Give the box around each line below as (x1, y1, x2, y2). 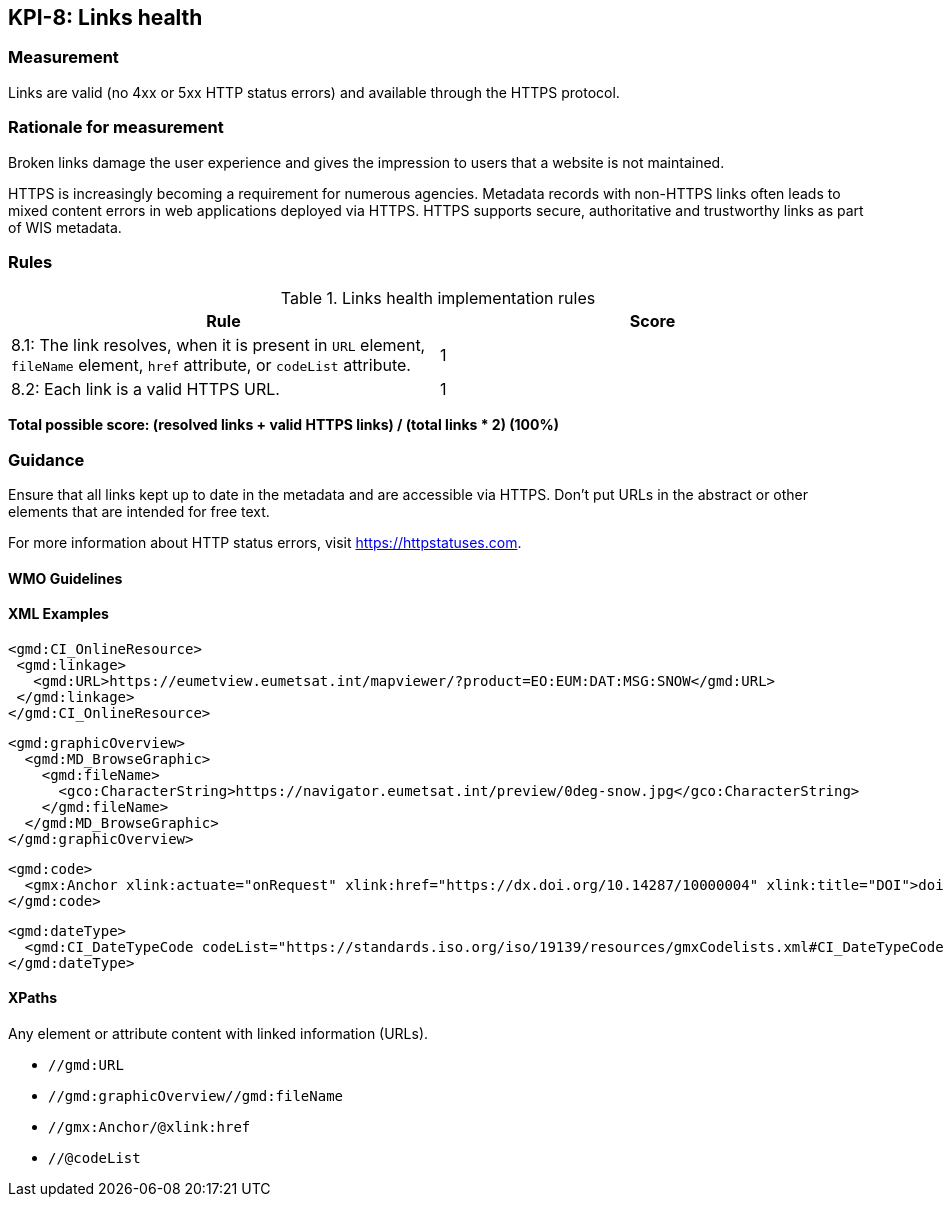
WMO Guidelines (8, 569, 123, 587)
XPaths (8, 989, 58, 1007)
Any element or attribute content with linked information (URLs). (8, 1025, 429, 1043)
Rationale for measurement (8, 117, 224, 138)
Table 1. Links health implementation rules (280, 288, 596, 309)
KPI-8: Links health (8, 5, 203, 30)
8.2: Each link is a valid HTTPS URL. (11, 379, 280, 400)
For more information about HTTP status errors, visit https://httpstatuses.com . (8, 534, 522, 552)
